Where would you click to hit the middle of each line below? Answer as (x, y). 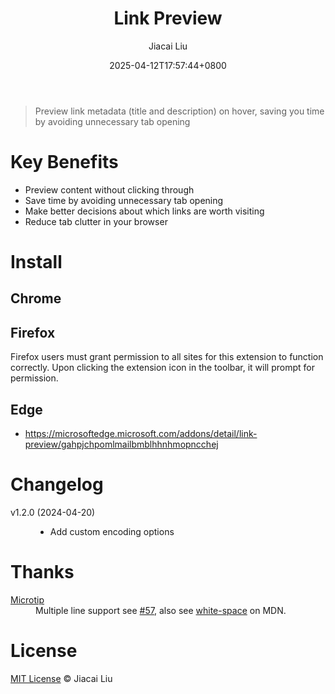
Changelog (57, 484)
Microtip (27, 599)
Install (36, 262)
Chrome (36, 298)
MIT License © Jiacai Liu (61, 678)
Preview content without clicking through (109, 189)
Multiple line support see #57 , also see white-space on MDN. (161, 610)
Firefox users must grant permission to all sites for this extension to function (167, 357)
